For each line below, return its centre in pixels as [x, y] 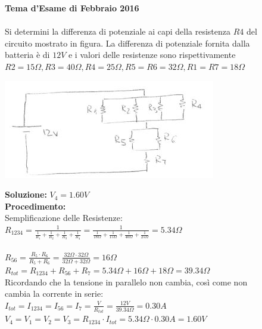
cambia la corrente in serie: [54, 293]
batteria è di [27, 55]
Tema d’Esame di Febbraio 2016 [72, 8]
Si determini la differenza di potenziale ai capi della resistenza [118, 31]
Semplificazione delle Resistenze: [64, 218]
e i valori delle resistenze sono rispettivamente [152, 55]
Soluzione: [26, 194]
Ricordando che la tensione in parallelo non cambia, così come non [126, 282]
